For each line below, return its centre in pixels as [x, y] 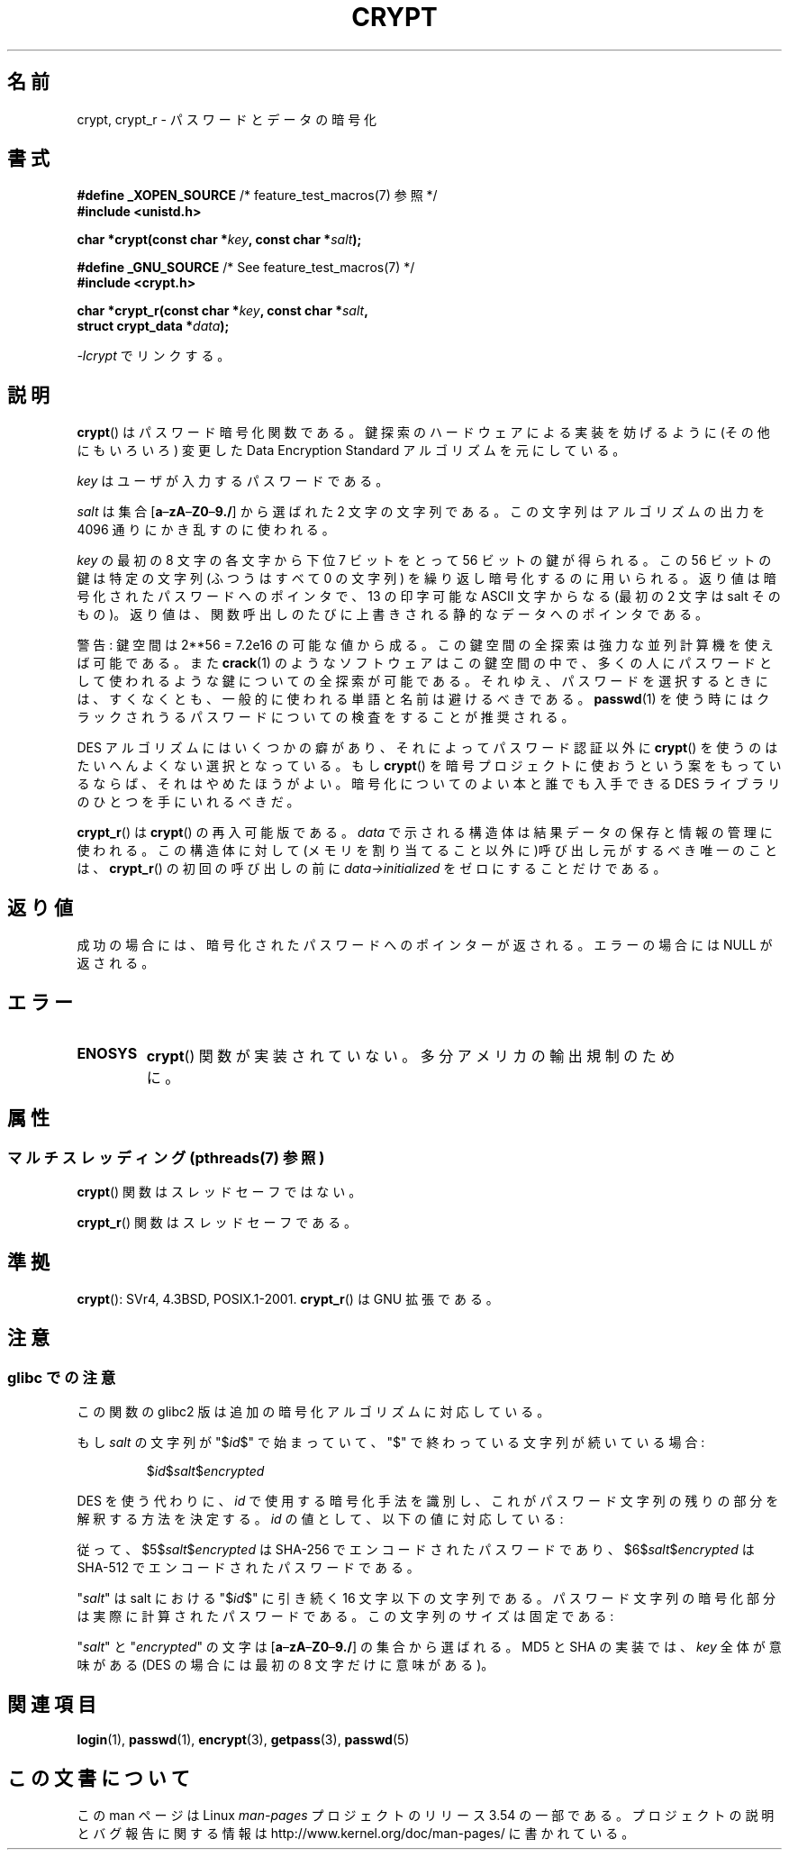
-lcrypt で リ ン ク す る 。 [154, 356]
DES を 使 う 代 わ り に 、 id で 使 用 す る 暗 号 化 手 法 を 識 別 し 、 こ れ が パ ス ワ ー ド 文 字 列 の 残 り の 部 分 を [428, 1501]
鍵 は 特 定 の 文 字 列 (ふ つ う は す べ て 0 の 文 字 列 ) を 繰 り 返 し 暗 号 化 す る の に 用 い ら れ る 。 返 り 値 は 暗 [426, 578]
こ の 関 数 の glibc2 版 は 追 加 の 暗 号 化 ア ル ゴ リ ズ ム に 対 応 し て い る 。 [313, 1412]
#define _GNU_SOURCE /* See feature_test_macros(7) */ [246, 268]
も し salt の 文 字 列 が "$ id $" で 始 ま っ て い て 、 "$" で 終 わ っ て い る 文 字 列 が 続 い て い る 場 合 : [391, 1443]
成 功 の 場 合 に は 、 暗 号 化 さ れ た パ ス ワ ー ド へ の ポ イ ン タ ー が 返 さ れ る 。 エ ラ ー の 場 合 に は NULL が [425, 945]
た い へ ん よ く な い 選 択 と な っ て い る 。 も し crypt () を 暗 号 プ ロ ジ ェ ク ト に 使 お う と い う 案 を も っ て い [429, 766]
